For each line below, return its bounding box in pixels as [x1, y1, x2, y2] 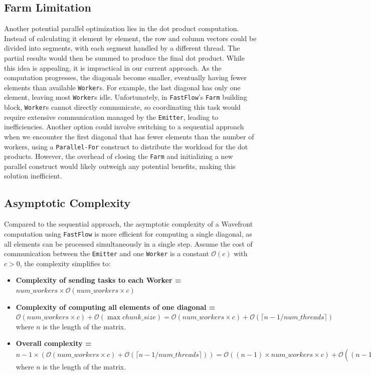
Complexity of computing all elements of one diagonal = [16, 301, 216, 312]
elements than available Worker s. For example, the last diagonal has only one [4, 82, 241, 92]
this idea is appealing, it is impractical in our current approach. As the [4, 62, 222, 73]
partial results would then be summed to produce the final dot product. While [4, 52, 245, 63]
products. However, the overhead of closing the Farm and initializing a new [4, 151, 233, 161]
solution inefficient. [4, 170, 62, 181]
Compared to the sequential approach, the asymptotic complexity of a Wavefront [4, 219, 253, 229]
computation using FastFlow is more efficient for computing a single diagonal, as [4, 228, 252, 239]
